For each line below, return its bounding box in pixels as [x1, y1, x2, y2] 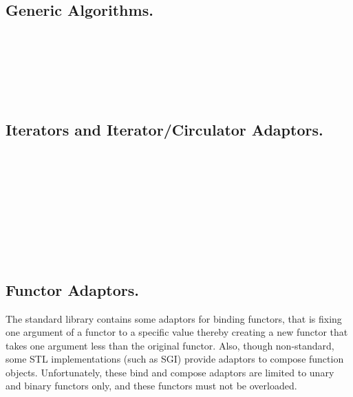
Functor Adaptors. [6, 279, 140, 300]
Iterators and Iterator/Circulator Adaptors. [6, 118, 323, 140]
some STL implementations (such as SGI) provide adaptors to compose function [6, 352, 344, 366]
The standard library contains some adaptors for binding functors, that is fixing [6, 311, 342, 325]
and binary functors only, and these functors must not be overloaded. [6, 378, 297, 393]
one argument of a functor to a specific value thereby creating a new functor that [6, 325, 348, 339]
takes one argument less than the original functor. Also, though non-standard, [6, 338, 334, 352]
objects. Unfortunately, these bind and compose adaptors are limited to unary [6, 365, 334, 379]
